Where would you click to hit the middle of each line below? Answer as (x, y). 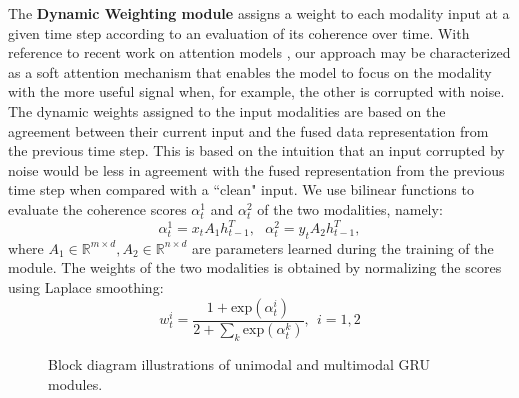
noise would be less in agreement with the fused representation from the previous (256, 169)
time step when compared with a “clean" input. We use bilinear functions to (241, 189)
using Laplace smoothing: (86, 287)
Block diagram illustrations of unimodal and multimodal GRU (239, 364)
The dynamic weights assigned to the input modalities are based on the (227, 110)
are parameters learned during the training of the (343, 247)
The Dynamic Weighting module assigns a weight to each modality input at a (259, 13)
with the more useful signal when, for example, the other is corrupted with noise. (256, 91)
